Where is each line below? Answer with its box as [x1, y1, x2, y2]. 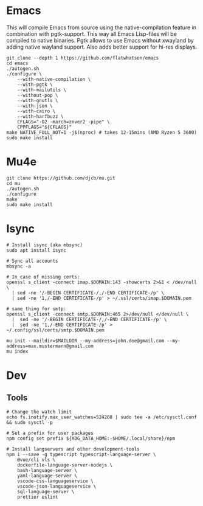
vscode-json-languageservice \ [17, 483, 97, 490]
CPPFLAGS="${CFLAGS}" [17, 124, 72, 130]
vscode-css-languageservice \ [17, 478, 94, 484]
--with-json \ [17, 103, 53, 109]
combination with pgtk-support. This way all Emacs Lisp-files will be [6, 30, 177, 37]
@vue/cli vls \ [17, 457, 56, 463]
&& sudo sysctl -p [6, 419, 53, 426]
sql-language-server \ [17, 488, 75, 494]
